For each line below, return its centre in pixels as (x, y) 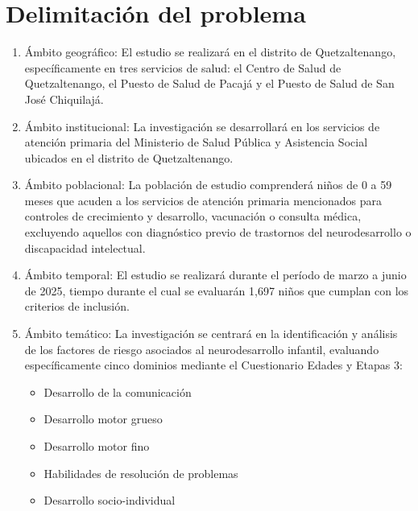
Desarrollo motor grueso (103, 419)
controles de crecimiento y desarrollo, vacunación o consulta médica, (193, 216)
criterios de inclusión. (77, 306)
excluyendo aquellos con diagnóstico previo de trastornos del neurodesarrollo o (218, 232)
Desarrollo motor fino (97, 446)
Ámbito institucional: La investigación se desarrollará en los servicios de (202, 126)
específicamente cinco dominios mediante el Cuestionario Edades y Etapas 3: (213, 365)
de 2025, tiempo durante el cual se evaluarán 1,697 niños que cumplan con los (217, 290)
